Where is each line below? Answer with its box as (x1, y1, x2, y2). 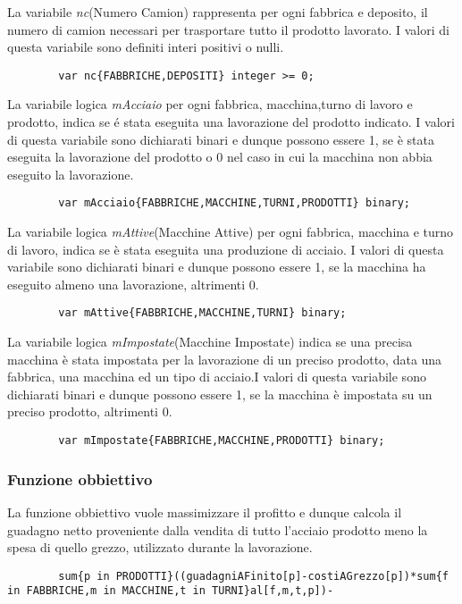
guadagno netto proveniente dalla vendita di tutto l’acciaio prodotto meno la (7, 520, 428, 539)
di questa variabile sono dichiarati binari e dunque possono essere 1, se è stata (7, 130, 434, 148)
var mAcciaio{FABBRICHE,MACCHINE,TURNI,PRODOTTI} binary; (58, 197, 411, 210)
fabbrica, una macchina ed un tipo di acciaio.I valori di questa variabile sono (7, 367, 426, 386)
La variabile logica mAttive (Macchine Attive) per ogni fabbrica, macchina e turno (7, 222, 454, 241)
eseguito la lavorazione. (7, 164, 134, 183)
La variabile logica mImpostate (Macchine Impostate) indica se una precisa (7, 332, 413, 351)
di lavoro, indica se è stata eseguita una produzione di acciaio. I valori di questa (7, 239, 444, 258)
